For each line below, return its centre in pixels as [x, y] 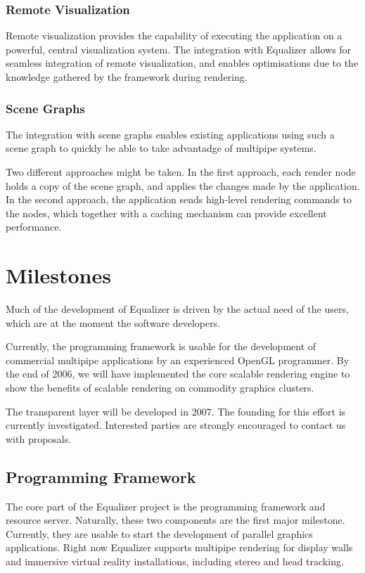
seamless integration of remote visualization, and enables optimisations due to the [182, 63]
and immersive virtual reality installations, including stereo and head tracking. [175, 561]
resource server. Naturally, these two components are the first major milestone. [175, 520]
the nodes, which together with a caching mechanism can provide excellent [166, 213]
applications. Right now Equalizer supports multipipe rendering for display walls [179, 547]
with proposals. [39, 438]
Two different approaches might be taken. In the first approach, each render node [181, 172]
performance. [34, 227]
